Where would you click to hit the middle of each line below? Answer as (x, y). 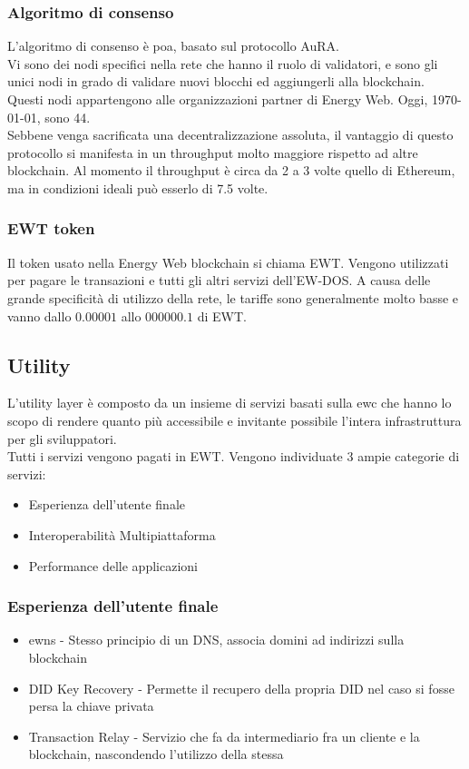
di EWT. (222, 315)
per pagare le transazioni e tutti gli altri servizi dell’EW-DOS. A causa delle (219, 280)
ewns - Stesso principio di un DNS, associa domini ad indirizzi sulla (216, 640)
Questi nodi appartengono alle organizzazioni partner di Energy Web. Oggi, (218, 99)
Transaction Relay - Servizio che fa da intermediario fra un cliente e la (224, 736)
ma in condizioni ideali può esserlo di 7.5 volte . (138, 187)
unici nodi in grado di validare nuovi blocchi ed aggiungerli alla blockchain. (216, 81)
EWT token (51, 228)
